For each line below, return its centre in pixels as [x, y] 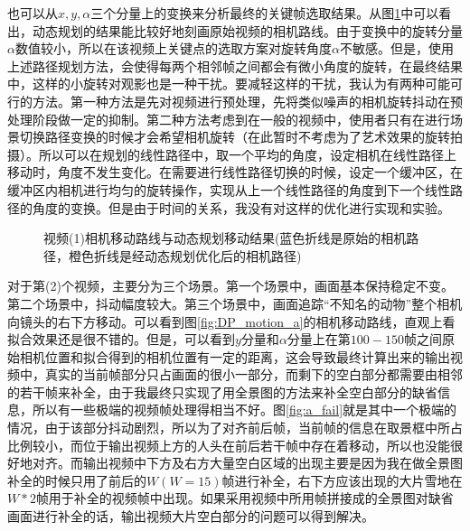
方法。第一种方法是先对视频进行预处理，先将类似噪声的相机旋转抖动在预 [247, 101]
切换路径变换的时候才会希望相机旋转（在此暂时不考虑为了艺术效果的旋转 [235, 137]
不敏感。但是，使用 [396, 48]
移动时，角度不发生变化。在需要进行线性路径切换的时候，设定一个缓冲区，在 [235, 172]
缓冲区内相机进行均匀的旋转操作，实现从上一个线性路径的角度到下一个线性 [229, 189]
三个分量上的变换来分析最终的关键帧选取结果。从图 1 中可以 [265, 13]
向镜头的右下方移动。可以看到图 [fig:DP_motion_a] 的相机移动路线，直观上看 [231, 321]
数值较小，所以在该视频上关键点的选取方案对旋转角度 [173, 48]
